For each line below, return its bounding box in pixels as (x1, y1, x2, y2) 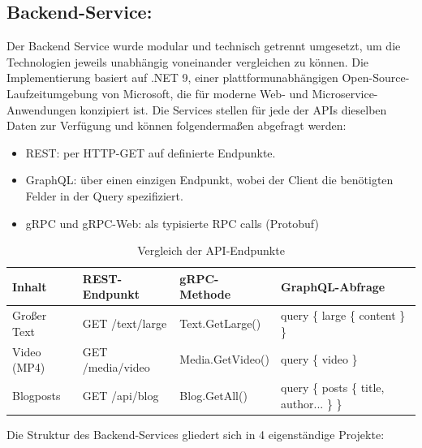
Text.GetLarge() (179, 314, 261, 331)
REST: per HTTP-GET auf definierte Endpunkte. (25, 144, 276, 161)
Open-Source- (342, 69, 410, 86)
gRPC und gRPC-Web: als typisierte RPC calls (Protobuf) (25, 214, 319, 231)
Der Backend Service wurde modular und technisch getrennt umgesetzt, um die (6, 37, 401, 54)
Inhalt (12, 278, 47, 295)
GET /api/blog (82, 386, 159, 403)
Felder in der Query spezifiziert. (25, 187, 183, 204)
